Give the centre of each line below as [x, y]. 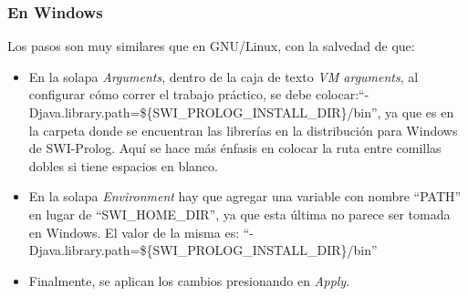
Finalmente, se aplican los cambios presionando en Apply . [189, 280]
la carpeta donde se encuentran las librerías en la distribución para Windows [243, 130]
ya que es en [420, 112]
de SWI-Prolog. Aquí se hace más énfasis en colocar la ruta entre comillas [235, 148]
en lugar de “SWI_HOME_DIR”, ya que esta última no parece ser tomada [239, 214]
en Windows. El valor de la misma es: [134, 232]
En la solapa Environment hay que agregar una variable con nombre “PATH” [245, 196]
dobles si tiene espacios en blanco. [123, 165]
